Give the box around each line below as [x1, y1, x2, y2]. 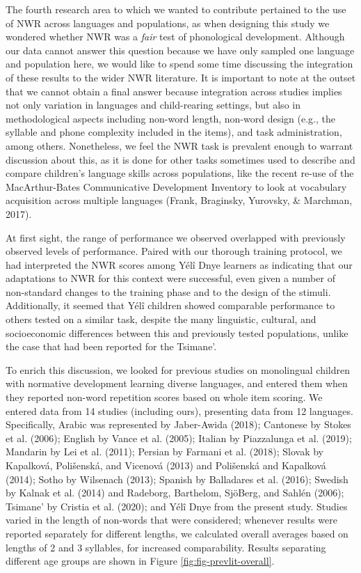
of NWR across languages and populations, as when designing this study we [6, 15, 330, 30]
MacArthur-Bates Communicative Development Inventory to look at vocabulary [6, 179, 347, 194]
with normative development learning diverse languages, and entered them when [6, 376, 348, 391]
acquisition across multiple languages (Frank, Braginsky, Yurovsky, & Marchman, [6, 193, 353, 207]
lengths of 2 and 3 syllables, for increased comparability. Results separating [6, 540, 326, 554]
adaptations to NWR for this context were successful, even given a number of [6, 271, 335, 285]
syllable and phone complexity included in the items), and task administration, [6, 125, 342, 139]
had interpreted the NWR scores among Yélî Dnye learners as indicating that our [6, 257, 353, 272]
